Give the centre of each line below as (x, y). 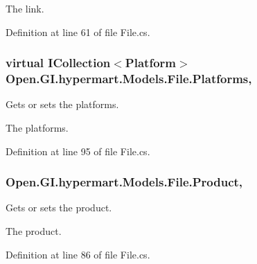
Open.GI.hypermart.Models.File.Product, (124, 182)
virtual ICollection (58, 63)
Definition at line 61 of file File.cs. (78, 32)
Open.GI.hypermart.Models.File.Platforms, (129, 79)
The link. (25, 8)
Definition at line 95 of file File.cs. (78, 151)
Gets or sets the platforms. (62, 104)
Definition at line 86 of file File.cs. (78, 254)
